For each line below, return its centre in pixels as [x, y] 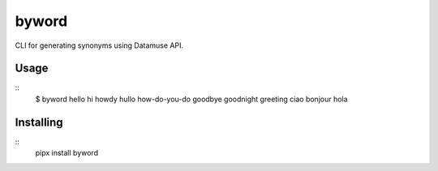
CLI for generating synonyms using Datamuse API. [99, 45]
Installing [39, 122]
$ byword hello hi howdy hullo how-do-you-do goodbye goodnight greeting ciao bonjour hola [191, 99]
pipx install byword [67, 153]
